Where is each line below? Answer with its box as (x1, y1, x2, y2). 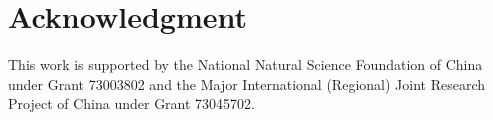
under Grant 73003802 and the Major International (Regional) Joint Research (8, 73, 485, 94)
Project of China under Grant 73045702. (8, 93, 256, 114)
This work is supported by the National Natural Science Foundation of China (8, 54, 483, 75)
